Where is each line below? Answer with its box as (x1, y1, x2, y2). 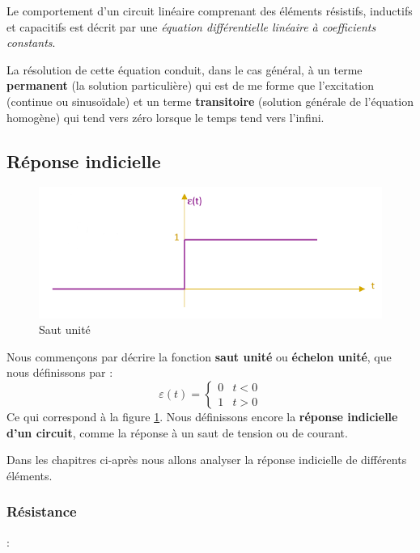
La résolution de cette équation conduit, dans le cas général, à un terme (6, 61, 363, 78)
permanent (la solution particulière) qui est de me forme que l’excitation (6, 77, 374, 94)
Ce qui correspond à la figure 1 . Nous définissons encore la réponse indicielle (6, 407, 398, 424)
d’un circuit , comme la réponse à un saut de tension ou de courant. (6, 424, 348, 441)
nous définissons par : (6, 364, 113, 381)
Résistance (6, 501, 77, 521)
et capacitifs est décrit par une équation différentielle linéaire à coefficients (6, 18, 376, 35)
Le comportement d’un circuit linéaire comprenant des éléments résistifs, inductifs (6, 2, 413, 19)
